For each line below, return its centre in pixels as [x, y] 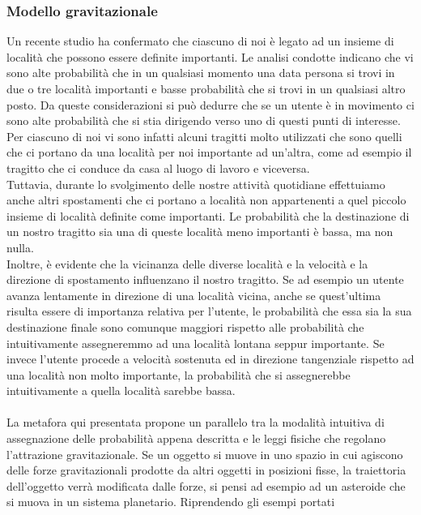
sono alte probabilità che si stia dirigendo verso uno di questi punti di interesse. [204, 120]
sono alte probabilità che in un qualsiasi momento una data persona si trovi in [201, 73]
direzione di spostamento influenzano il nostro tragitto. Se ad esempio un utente [205, 279]
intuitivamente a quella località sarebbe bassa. [121, 391]
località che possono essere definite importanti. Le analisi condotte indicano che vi [210, 56]
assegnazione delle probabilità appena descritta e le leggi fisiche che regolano [196, 438]
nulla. [20, 247]
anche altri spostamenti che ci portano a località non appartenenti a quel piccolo [206, 200]
